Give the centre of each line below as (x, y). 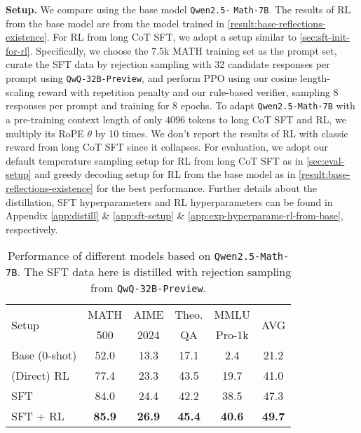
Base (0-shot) (44, 355)
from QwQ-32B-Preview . (149, 288)
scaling (20, 91)
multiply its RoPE (45, 133)
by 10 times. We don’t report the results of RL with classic (222, 133)
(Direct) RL (40, 376)
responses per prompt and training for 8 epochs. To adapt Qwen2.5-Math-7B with (180, 105)
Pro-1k (232, 335)
